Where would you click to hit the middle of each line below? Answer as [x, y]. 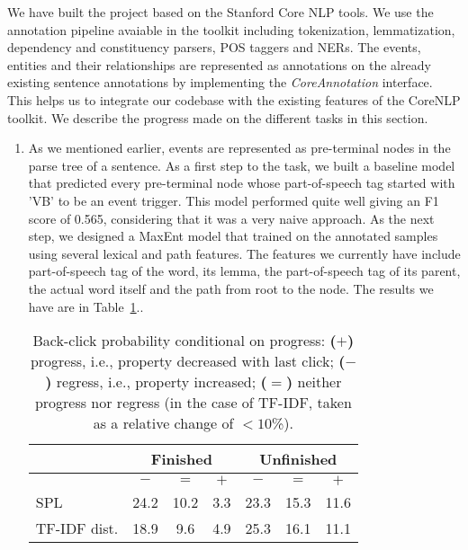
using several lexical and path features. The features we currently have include [244, 253]
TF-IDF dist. [77, 528]
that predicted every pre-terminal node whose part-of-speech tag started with [242, 183]
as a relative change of [163, 423]
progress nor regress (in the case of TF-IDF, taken [193, 403]
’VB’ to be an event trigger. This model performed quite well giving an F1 [234, 200]
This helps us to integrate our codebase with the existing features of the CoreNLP [234, 99]
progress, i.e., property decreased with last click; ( [188, 361]
